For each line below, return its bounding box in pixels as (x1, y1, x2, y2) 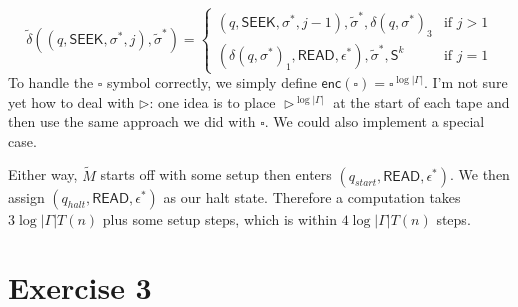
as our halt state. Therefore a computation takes (163, 186, 461, 207)
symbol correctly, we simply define (107, 72, 317, 93)
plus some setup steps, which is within (102, 208, 337, 229)
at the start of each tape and (333, 91, 510, 112)
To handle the (8, 72, 94, 93)
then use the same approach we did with (8, 111, 256, 132)
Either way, (8, 164, 78, 185)
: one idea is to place (149, 91, 276, 112)
